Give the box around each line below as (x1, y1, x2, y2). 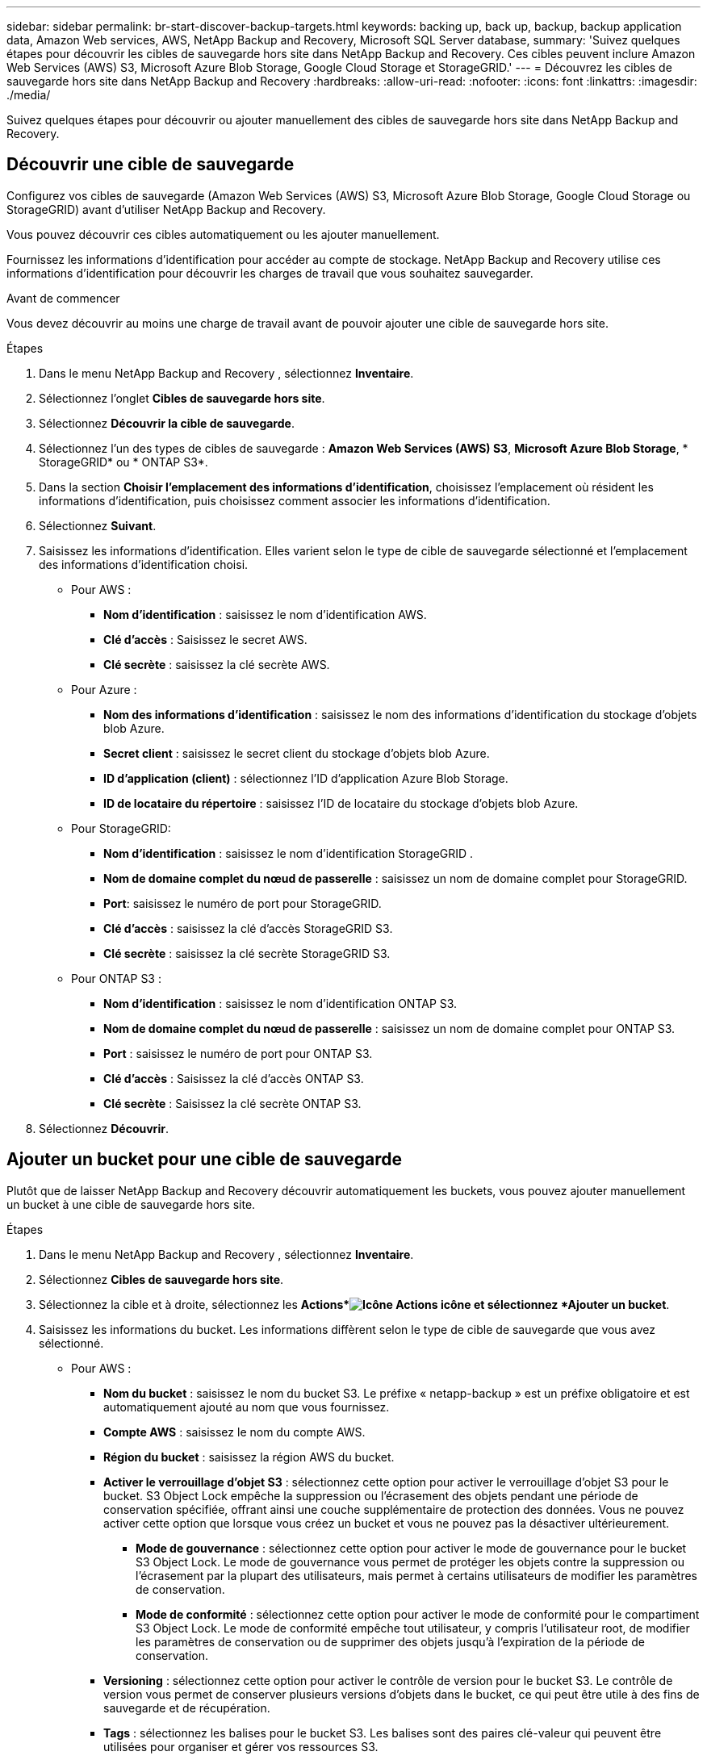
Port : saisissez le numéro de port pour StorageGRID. (103, 896, 382, 910)
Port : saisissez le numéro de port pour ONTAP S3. (103, 1046, 373, 1060)
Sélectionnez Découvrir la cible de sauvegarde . (39, 416, 295, 430)
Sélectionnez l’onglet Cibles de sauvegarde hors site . (39, 391, 325, 405)
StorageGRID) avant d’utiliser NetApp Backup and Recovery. (6, 202, 326, 216)
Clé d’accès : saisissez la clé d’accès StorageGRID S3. (103, 921, 393, 935)
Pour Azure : (71, 682, 137, 696)
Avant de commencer (6, 291, 120, 305)
